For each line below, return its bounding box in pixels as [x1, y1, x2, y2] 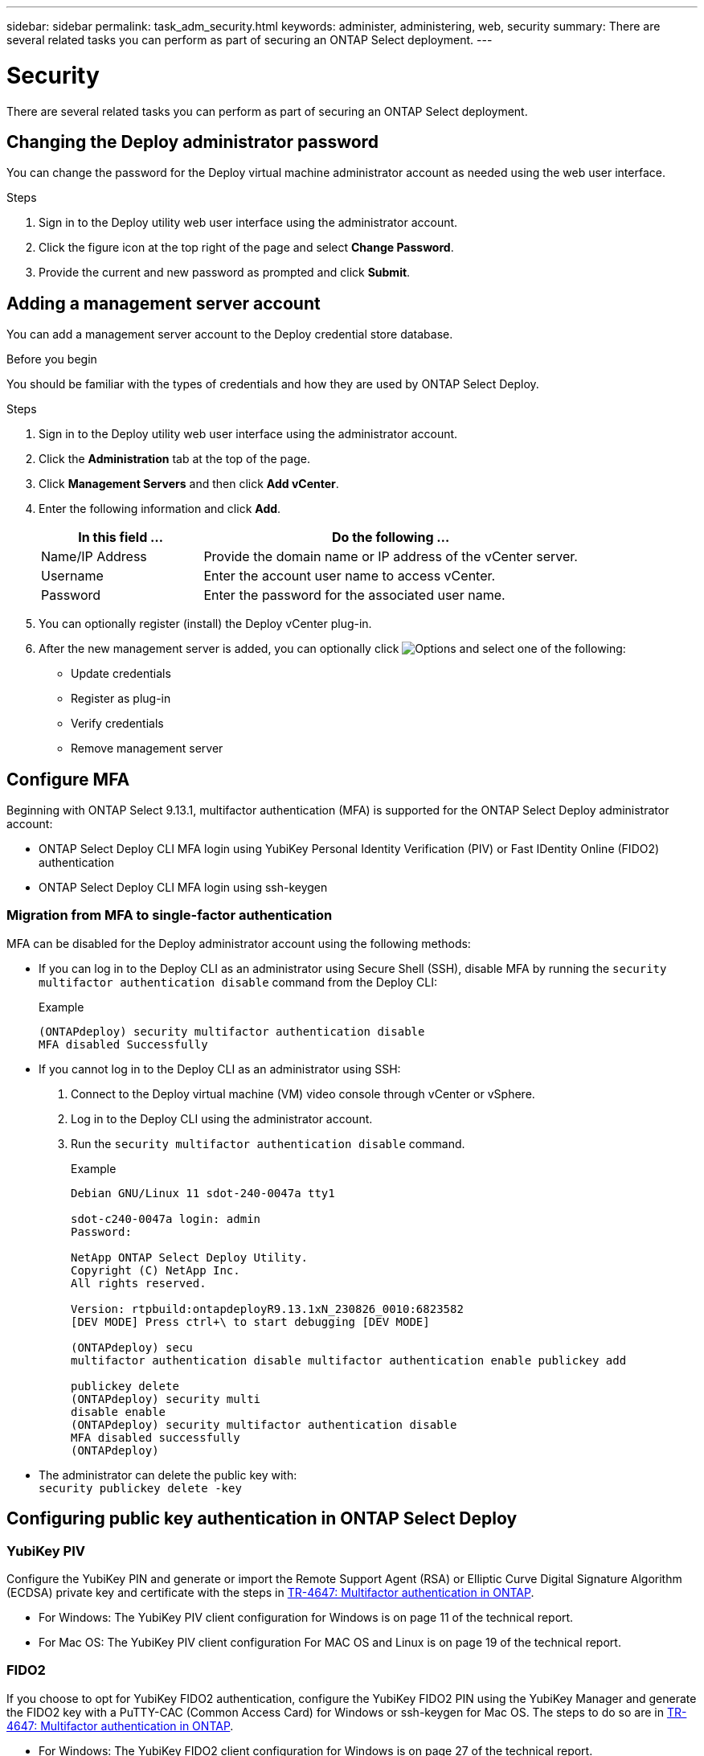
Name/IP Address [41, 548, 147, 565]
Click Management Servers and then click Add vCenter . [39, 477, 339, 491]
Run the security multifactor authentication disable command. [71, 1136, 465, 1151]
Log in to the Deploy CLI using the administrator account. [71, 1111, 373, 1126]
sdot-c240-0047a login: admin [71, 1212, 261, 1225]
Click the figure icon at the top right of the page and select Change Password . [39, 240, 454, 255]
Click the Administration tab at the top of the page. [39, 452, 310, 466]
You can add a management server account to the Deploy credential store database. [6, 327, 453, 342]
